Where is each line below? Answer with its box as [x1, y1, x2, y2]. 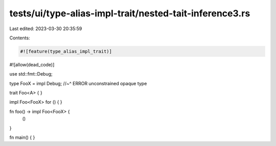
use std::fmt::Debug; [9, 71, 53, 77]
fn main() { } [9, 134, 35, 140]
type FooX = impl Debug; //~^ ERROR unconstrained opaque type [9, 80, 147, 86]
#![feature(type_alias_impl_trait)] [20, 48, 112, 54]
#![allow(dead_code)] [9, 61, 55, 67]
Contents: [9, 35, 30, 41]
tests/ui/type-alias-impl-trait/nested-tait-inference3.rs [9, 8, 250, 19]
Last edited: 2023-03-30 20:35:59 [9, 26, 82, 32]
